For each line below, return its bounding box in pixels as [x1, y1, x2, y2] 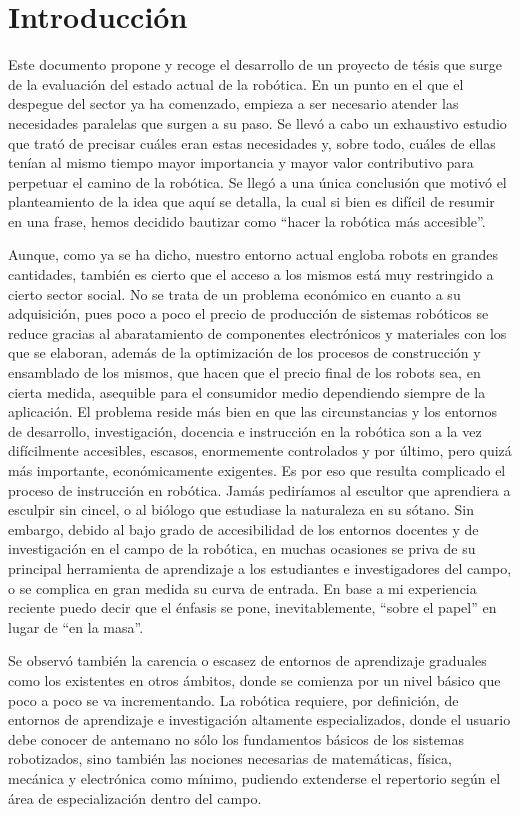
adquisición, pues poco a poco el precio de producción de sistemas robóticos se [8, 303, 489, 324]
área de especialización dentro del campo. [8, 787, 262, 808]
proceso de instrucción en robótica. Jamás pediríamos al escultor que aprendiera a [8, 479, 511, 500]
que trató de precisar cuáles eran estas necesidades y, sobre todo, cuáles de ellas [8, 132, 496, 153]
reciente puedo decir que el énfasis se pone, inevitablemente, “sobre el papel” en [8, 597, 497, 618]
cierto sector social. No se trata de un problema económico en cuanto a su [8, 283, 461, 304]
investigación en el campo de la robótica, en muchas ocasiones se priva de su [8, 538, 476, 559]
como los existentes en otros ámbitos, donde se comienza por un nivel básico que [8, 669, 501, 690]
